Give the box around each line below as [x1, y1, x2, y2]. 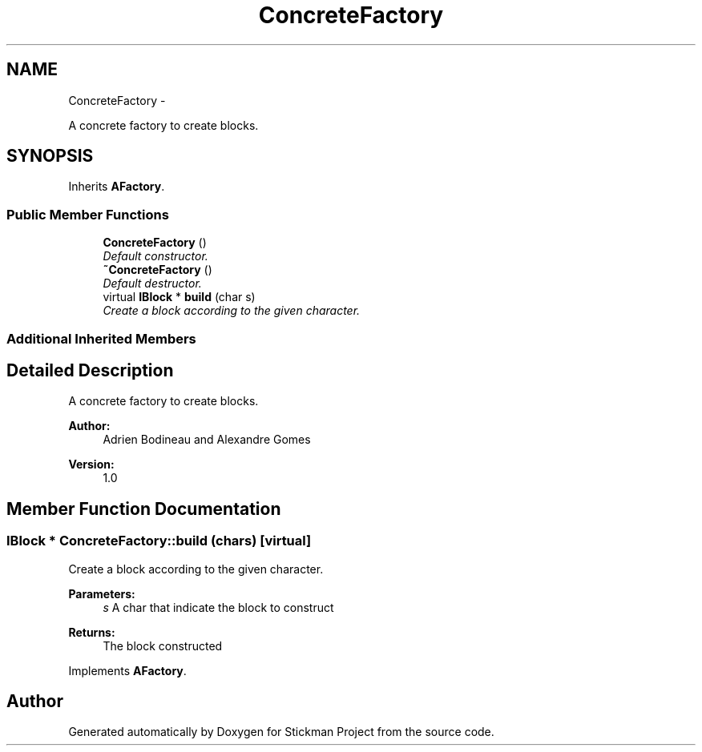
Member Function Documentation [6, 498, 281, 519]
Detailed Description [6, 360, 174, 380]
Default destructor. [103, 276, 202, 291]
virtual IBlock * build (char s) [103, 290, 256, 304]
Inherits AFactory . [68, 179, 165, 194]
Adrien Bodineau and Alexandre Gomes [103, 432, 311, 447]
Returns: [68, 625, 115, 639]
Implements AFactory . [68, 663, 187, 678]
